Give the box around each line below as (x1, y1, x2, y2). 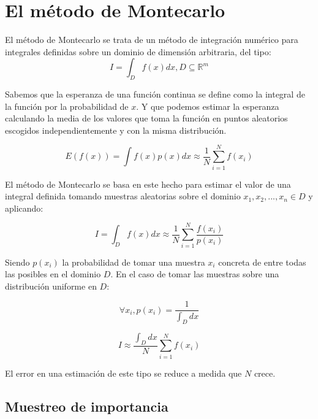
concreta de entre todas (218, 255, 306, 268)
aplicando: (5, 201, 44, 214)
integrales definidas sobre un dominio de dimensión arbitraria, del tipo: (5, 45, 271, 58)
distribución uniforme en (5, 279, 97, 292)
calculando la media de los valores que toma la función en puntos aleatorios (5, 112, 288, 125)
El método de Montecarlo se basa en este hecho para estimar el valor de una (5, 177, 291, 190)
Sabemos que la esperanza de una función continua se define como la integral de (5, 88, 305, 101)
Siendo (5, 255, 30, 268)
